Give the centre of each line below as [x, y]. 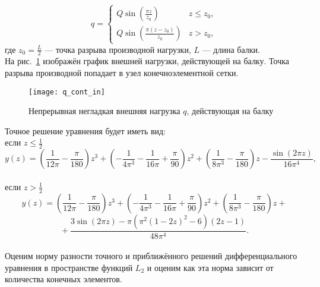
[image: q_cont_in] [67, 92]
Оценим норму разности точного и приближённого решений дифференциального [151, 256]
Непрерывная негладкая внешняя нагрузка [104, 111]
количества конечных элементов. [64, 279]
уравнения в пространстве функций [69, 267]
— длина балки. [231, 49]
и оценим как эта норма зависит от [210, 267]
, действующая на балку [230, 111]
